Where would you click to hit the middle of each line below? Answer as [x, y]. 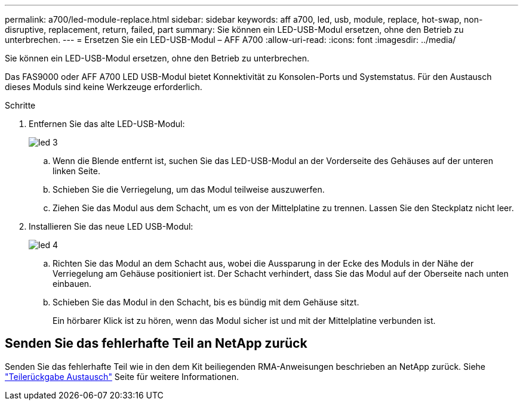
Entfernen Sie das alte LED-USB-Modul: [107, 124]
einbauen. [72, 284]
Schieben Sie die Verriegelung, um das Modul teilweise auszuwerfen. [189, 189]
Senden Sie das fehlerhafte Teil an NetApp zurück [156, 344]
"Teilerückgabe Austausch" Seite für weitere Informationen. [122, 376]
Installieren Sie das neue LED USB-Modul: [111, 226]
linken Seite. [76, 171]
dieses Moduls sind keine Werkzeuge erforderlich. [104, 87]
